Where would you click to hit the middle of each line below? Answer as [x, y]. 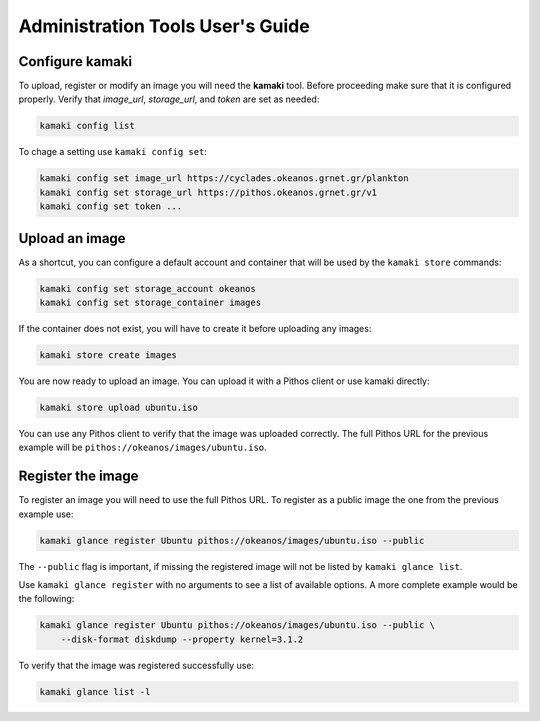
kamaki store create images [108, 355]
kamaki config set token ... [111, 206]
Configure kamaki [75, 61]
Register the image [78, 476]
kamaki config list [87, 126]
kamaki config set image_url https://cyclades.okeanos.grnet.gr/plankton [224, 178]
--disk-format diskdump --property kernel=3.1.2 [182, 639]
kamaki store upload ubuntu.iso [119, 407]
